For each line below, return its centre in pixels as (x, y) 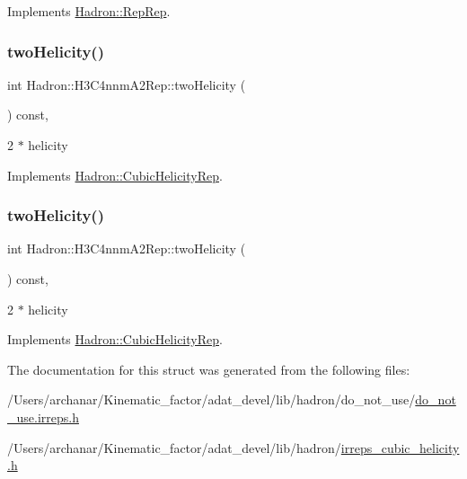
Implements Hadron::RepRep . (89, 11)
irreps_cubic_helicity (400, 447)
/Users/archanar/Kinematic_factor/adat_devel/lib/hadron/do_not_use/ (211, 399)
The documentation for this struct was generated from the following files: (209, 369)
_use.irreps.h (43, 417)
